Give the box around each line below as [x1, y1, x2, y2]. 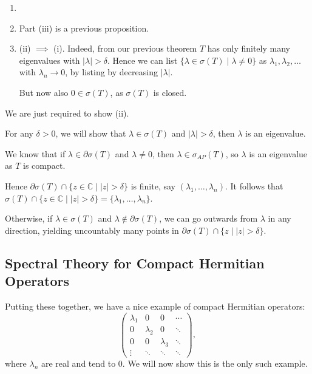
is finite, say [131, 179, 175, 192]
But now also [19, 86, 69, 98]
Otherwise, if [5, 212, 53, 225]
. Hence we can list [107, 53, 178, 66]
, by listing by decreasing [65, 66, 158, 78]
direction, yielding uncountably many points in [5, 223, 179, 236]
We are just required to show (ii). [5, 106, 129, 119]
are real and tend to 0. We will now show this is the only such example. [41, 357, 308, 370]
